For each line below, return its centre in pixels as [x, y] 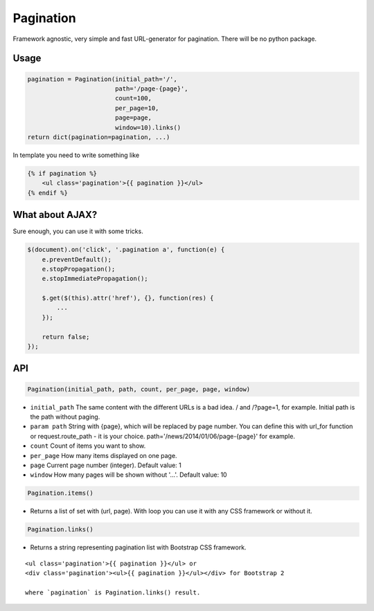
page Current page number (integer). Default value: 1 [106, 465]
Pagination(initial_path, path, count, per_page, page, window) [139, 389]
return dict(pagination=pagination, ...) [99, 137]
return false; [66, 337]
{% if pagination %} [62, 173]
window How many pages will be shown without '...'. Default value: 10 [129, 475]
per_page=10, [137, 108]
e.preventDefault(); [77, 259]
